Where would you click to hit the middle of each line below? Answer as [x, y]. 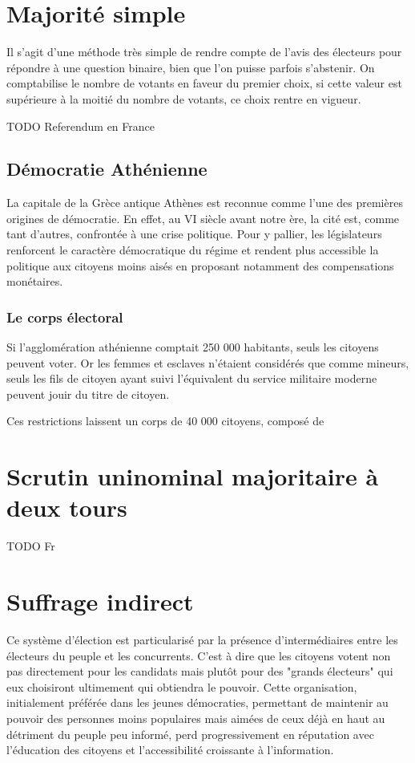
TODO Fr [31, 546]
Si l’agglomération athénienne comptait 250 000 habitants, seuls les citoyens [193, 347]
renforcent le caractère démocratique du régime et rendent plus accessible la [193, 250]
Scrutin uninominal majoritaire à [193, 476]
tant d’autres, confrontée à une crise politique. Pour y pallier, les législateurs [194, 234]
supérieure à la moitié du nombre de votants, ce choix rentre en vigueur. [184, 98]
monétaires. [35, 281]
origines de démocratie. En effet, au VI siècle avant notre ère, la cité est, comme [203, 218]
